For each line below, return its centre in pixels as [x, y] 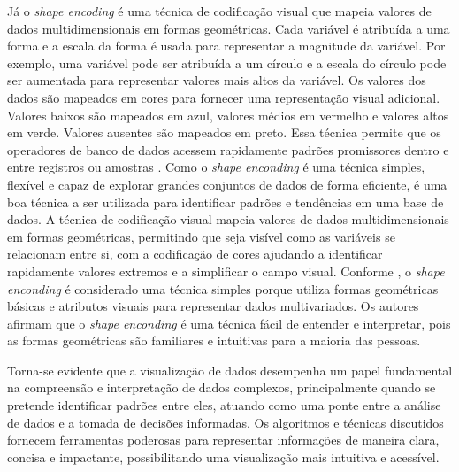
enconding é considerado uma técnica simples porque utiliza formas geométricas [223, 288]
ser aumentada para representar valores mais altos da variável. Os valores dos [217, 80]
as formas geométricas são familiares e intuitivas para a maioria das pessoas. [214, 340]
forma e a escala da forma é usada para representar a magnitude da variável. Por [226, 46]
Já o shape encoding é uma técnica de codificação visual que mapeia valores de [219, 11]
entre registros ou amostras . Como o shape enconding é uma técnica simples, [216, 167]
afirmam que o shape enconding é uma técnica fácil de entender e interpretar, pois [229, 323]
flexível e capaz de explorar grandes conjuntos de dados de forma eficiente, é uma [227, 184]
